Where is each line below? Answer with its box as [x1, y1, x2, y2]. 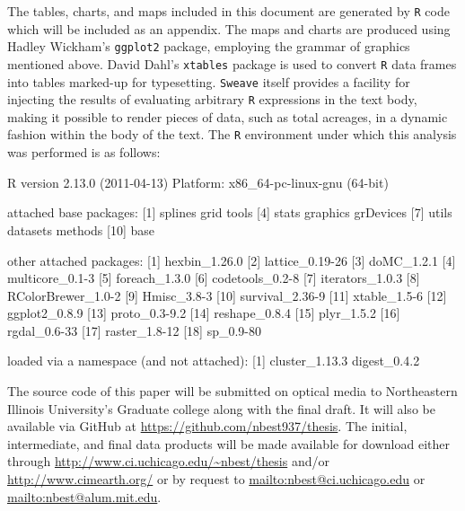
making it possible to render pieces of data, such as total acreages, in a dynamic [7, 107, 448, 126]
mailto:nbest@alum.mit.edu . [7, 487, 162, 506]
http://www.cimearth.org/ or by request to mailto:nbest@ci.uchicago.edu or [7, 470, 426, 489]
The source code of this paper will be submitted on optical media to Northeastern [7, 382, 458, 401]
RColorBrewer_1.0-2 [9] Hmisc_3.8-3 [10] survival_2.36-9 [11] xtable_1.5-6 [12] [7, 286, 447, 304]
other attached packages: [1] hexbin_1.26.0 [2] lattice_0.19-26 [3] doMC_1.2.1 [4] [7, 251, 456, 269]
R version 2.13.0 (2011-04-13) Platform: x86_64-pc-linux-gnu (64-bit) [7, 172, 389, 191]
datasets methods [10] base [7, 220, 155, 239]
